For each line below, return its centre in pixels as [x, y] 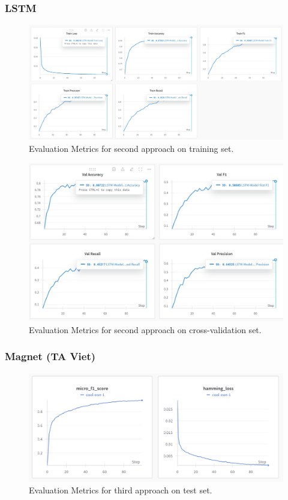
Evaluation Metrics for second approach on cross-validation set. [145, 329]
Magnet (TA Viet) [50, 356]
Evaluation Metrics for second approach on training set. [131, 148]
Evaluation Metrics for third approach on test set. [121, 490]
